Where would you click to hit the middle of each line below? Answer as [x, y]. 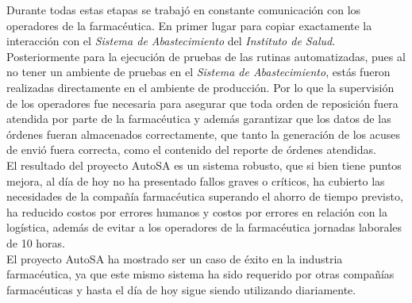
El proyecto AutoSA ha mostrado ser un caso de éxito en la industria [175, 258]
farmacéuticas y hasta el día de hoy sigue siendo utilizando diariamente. [181, 289]
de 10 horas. [36, 242]
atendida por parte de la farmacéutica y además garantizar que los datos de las [199, 119]
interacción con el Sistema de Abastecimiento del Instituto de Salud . [171, 41]
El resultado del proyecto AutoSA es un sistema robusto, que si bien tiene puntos [204, 165]
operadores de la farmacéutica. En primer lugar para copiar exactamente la [189, 25]
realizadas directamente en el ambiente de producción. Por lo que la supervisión [200, 87]
